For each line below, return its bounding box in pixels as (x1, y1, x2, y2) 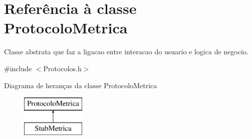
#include (4, 63, 32, 73)
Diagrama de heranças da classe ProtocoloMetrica (4, 80, 157, 90)
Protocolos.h (43, 63, 82, 73)
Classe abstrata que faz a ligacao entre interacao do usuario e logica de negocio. (4, 46, 248, 57)
